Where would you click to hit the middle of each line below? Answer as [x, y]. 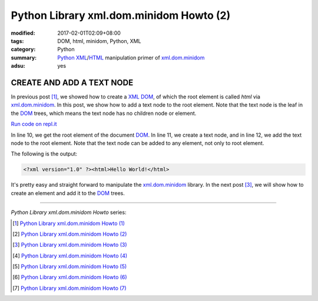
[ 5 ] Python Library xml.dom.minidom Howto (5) [70, 267]
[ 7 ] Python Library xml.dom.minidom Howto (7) [69, 288]
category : [23, 49]
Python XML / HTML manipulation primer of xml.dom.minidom [131, 57]
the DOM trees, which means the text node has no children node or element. [104, 113]
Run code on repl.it [34, 124]
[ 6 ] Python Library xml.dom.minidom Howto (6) [70, 277]
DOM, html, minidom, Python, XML [99, 41]
